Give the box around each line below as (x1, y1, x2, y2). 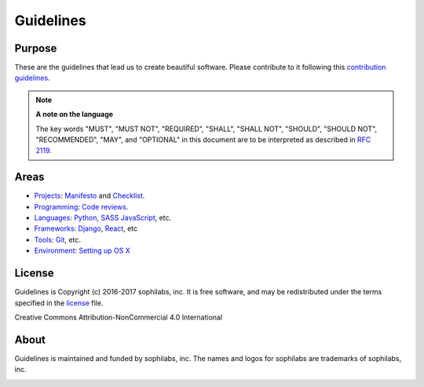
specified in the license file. (14, 298, 104, 308)
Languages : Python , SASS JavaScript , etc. (34, 213, 172, 223)
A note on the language (35, 110, 114, 119)
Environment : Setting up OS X (34, 246, 131, 255)
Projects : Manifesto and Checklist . (34, 191, 145, 200)
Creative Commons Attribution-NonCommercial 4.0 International (14, 312, 223, 322)
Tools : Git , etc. (34, 235, 82, 244)
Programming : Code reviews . (34, 202, 129, 211)
